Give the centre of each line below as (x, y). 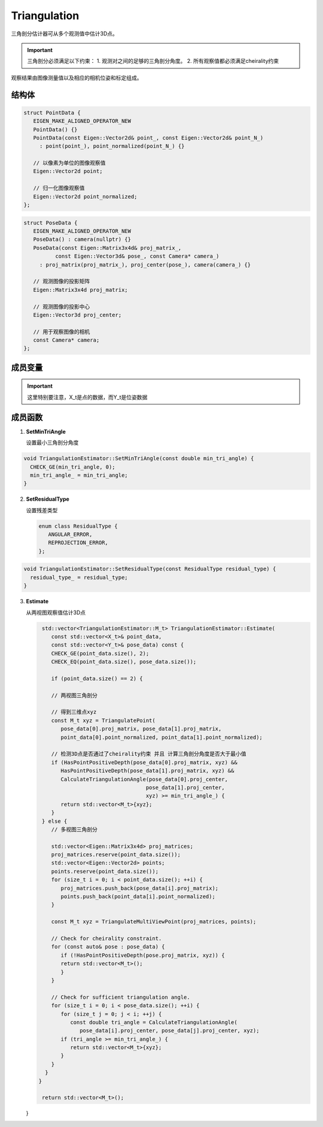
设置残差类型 (42, 510)
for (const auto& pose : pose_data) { (108, 947)
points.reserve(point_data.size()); (105, 871)
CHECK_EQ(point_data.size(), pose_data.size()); (124, 662)
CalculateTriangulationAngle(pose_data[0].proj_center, (144, 779)
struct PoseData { (51, 223)
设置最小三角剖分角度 (52, 443)
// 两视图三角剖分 (74, 695)
